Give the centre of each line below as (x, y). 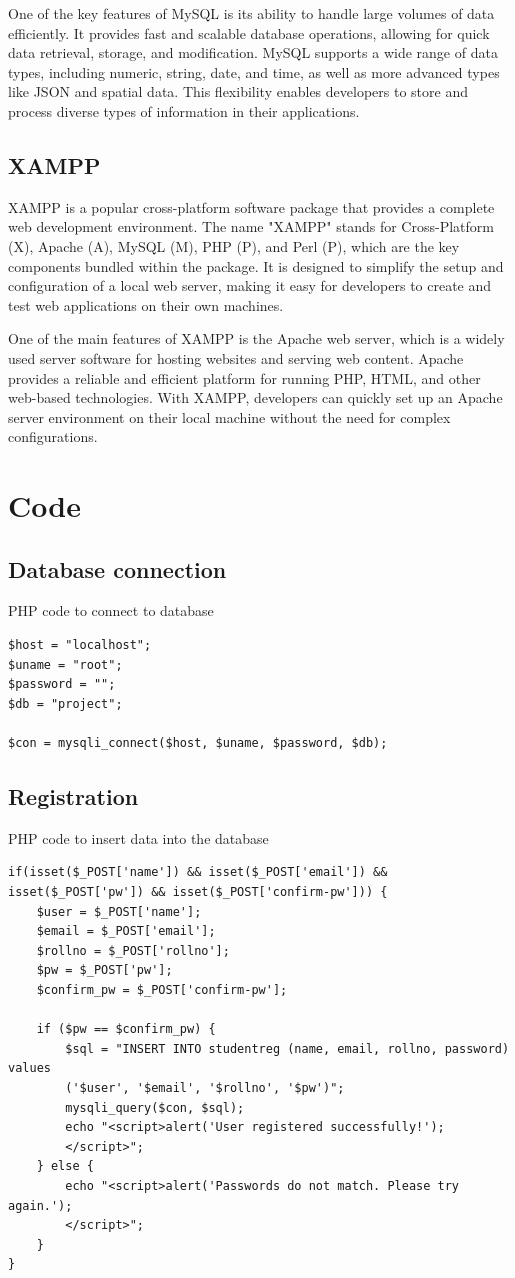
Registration (73, 796)
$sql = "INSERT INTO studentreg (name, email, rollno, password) (287, 1048)
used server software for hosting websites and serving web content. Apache (236, 357)
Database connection (117, 568)
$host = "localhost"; (80, 645)
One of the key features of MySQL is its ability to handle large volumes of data (251, 13)
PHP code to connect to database (111, 610)
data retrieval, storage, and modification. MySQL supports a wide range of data (253, 52)
